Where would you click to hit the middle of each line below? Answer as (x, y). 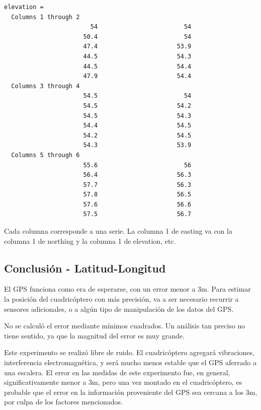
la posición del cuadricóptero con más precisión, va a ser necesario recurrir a (121, 299)
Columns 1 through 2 (46, 17)
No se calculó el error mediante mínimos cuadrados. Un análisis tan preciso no (125, 326)
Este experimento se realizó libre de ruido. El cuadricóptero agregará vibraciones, (129, 352)
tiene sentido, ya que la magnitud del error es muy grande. (94, 335)
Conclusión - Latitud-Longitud (85, 268)
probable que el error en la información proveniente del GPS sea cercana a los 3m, (131, 392)
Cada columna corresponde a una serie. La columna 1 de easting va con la (118, 231)
